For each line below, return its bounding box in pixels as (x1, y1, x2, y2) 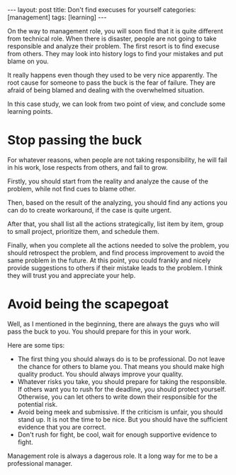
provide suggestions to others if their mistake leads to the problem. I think (7, 263, 223, 272)
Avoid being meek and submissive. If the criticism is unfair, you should (17, 407, 223, 416)
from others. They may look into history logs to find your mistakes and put (7, 50, 223, 58)
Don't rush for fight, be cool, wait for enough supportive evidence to (17, 430, 218, 439)
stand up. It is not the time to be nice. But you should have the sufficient (17, 415, 228, 424)
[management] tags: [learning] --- (7, 13, 107, 21)
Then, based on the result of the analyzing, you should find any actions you (7, 198, 228, 207)
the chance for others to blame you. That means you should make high (17, 362, 225, 370)
